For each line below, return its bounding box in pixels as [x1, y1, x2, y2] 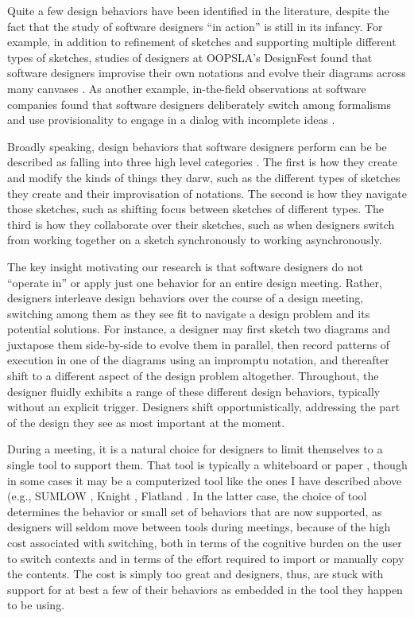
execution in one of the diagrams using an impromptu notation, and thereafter [7, 352, 389, 368]
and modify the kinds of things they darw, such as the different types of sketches [7, 169, 400, 185]
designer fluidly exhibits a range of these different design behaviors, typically [7, 383, 381, 399]
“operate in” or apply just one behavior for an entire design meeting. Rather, [7, 274, 382, 290]
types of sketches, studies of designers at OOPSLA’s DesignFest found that [7, 49, 373, 65]
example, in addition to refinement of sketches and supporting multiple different [7, 33, 397, 50]
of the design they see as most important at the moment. [7, 414, 285, 430]
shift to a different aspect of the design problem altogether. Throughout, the [7, 367, 379, 384]
